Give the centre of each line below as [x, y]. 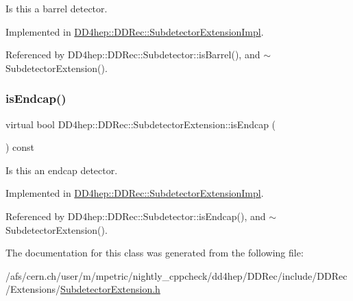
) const [20, 147]
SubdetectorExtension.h [110, 289]
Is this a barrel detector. [57, 8]
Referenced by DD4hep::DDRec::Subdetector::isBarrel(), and [133, 55]
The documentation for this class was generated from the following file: [155, 253]
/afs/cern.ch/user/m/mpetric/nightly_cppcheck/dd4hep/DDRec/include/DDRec [176, 275]
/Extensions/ [33, 289]
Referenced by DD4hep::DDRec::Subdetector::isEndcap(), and [136, 216]
